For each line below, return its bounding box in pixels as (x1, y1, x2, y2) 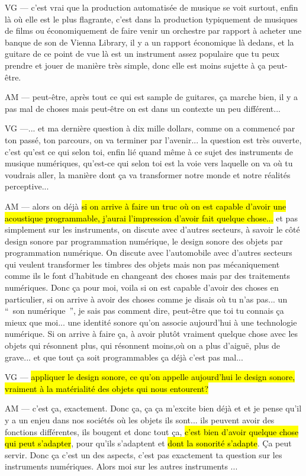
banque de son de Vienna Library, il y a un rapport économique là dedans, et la (5, 36, 294, 48)
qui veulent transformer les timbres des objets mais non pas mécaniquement (5, 258, 280, 270)
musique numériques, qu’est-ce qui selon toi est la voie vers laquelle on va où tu (5, 157, 293, 169)
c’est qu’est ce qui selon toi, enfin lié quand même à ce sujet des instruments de (5, 145, 294, 157)
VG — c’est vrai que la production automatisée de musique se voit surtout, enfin (5, 1, 298, 13)
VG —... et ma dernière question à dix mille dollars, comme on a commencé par (5, 122, 295, 134)
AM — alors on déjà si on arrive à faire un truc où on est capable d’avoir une (5, 200, 286, 212)
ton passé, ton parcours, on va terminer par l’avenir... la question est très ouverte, (5, 133, 302, 146)
